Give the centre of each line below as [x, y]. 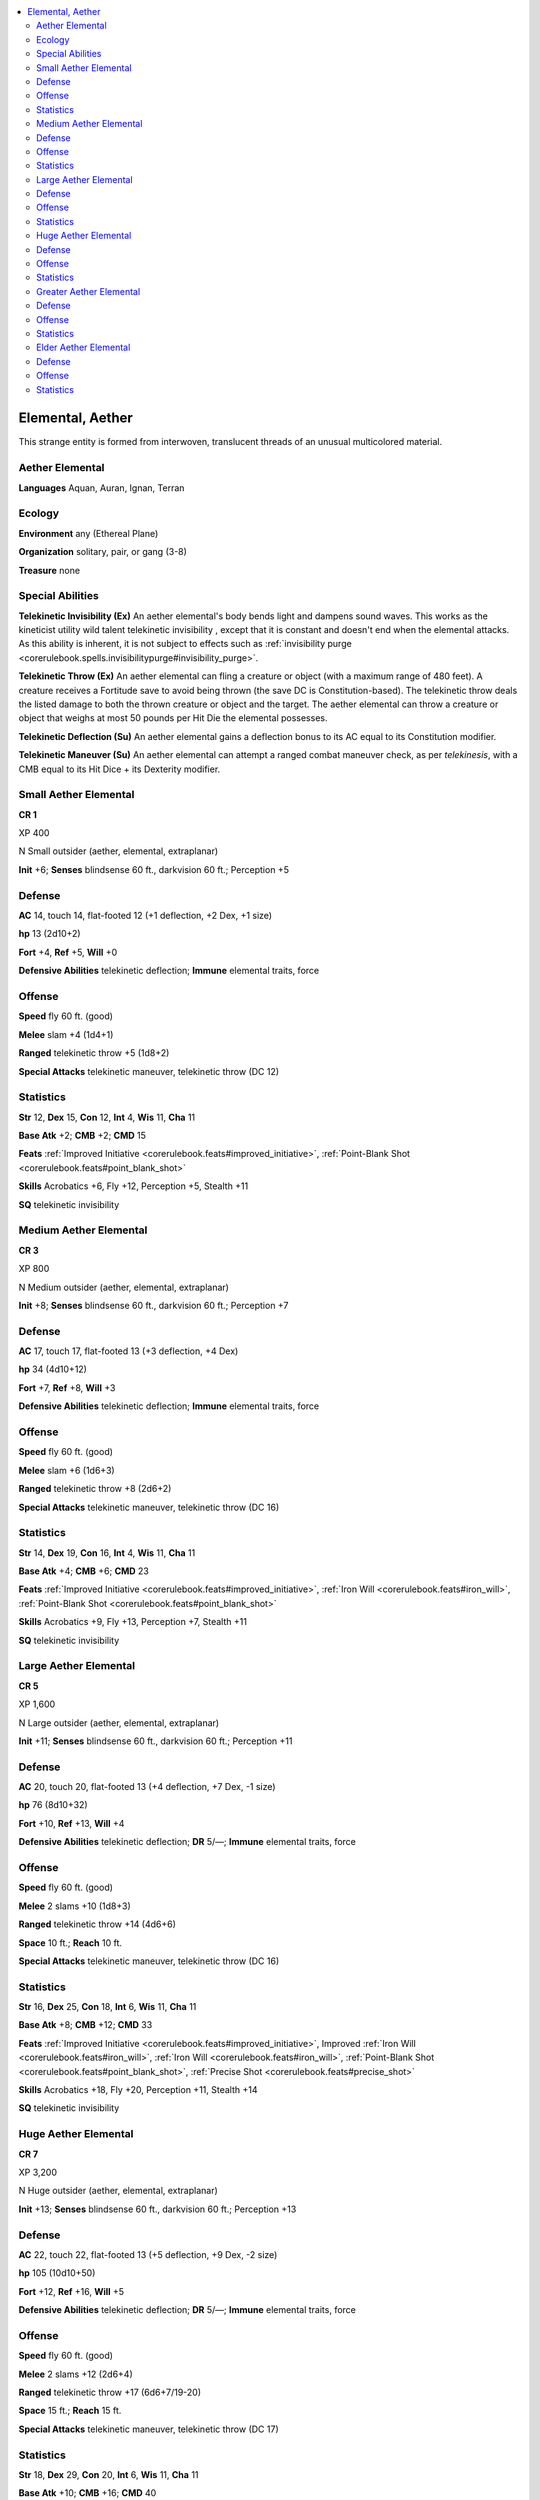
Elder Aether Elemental [83, 347]
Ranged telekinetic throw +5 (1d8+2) [94, 1053]
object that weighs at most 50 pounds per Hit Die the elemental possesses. [173, 718]
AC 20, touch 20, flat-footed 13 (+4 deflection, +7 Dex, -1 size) [147, 1787]
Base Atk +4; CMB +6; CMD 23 [84, 1571]
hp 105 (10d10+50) [57, 2273]
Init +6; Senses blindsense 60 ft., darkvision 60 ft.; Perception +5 [154, 869]
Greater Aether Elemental [88, 291]
